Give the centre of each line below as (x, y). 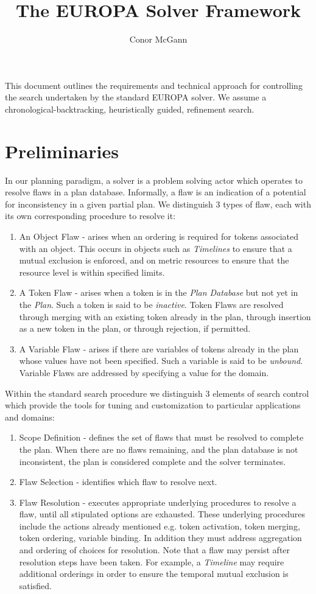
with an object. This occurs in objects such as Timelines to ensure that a (156, 248)
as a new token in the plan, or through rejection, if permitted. (135, 328)
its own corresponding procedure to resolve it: (90, 216)
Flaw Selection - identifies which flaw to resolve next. (118, 482)
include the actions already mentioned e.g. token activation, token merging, (160, 526)
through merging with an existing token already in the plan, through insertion (165, 316)
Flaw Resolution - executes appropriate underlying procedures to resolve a (158, 502)
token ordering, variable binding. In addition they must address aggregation (160, 538)
